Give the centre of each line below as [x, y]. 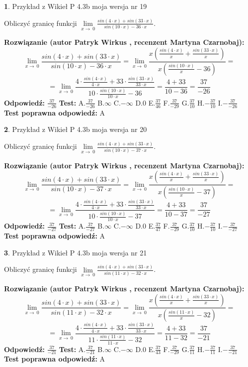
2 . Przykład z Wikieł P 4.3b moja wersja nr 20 [76, 129]
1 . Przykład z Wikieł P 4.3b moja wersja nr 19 [76, 6]
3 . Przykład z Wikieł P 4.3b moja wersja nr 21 [76, 252]
